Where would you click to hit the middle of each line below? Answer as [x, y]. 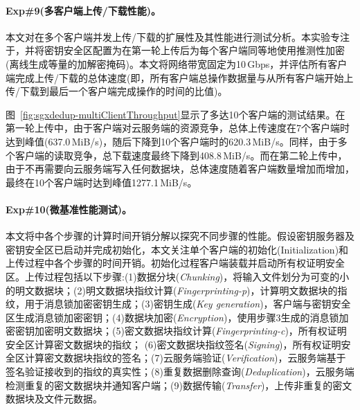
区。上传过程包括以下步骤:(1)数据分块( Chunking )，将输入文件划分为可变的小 [178, 276]
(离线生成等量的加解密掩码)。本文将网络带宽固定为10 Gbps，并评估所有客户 [177, 63]
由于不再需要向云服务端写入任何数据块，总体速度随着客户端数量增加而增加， [180, 169]
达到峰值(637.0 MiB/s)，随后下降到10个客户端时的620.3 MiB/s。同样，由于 [172, 141]
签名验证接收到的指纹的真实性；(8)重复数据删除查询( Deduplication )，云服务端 [180, 372]
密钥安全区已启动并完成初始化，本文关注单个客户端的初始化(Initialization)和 [177, 249]
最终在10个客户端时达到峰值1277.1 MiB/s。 [101, 182]
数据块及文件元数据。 [54, 399]
